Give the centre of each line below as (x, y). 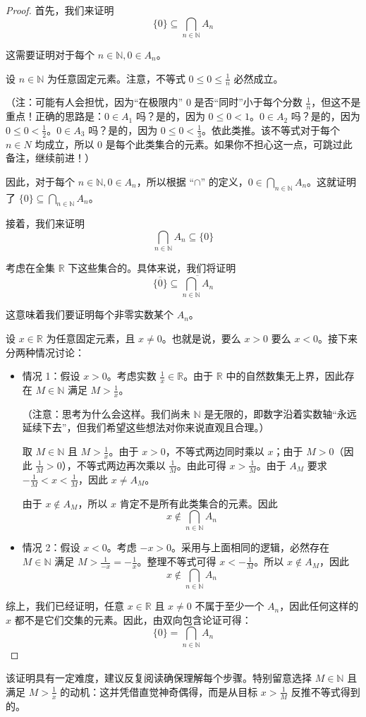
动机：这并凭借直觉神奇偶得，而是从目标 (164, 691)
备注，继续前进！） (50, 158)
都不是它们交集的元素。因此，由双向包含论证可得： (133, 619)
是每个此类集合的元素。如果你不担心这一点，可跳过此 (229, 144)
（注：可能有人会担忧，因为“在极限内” (94, 102)
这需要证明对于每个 (50, 54)
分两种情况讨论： (45, 352)
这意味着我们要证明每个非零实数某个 (90, 314)
